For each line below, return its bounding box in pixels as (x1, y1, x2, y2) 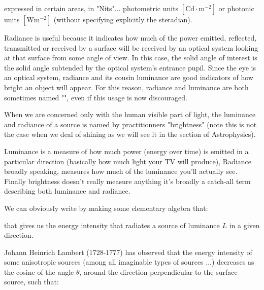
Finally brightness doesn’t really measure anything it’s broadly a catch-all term (4, 175, 251, 186)
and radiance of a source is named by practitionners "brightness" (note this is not (4, 119, 257, 129)
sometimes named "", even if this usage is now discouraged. (4, 92, 187, 102)
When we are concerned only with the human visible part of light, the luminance (4, 109, 256, 120)
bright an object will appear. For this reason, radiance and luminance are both (4, 82, 249, 92)
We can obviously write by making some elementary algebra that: (4, 202, 208, 213)
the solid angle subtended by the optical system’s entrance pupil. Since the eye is (4, 62, 256, 72)
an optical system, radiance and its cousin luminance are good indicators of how (4, 72, 253, 83)
